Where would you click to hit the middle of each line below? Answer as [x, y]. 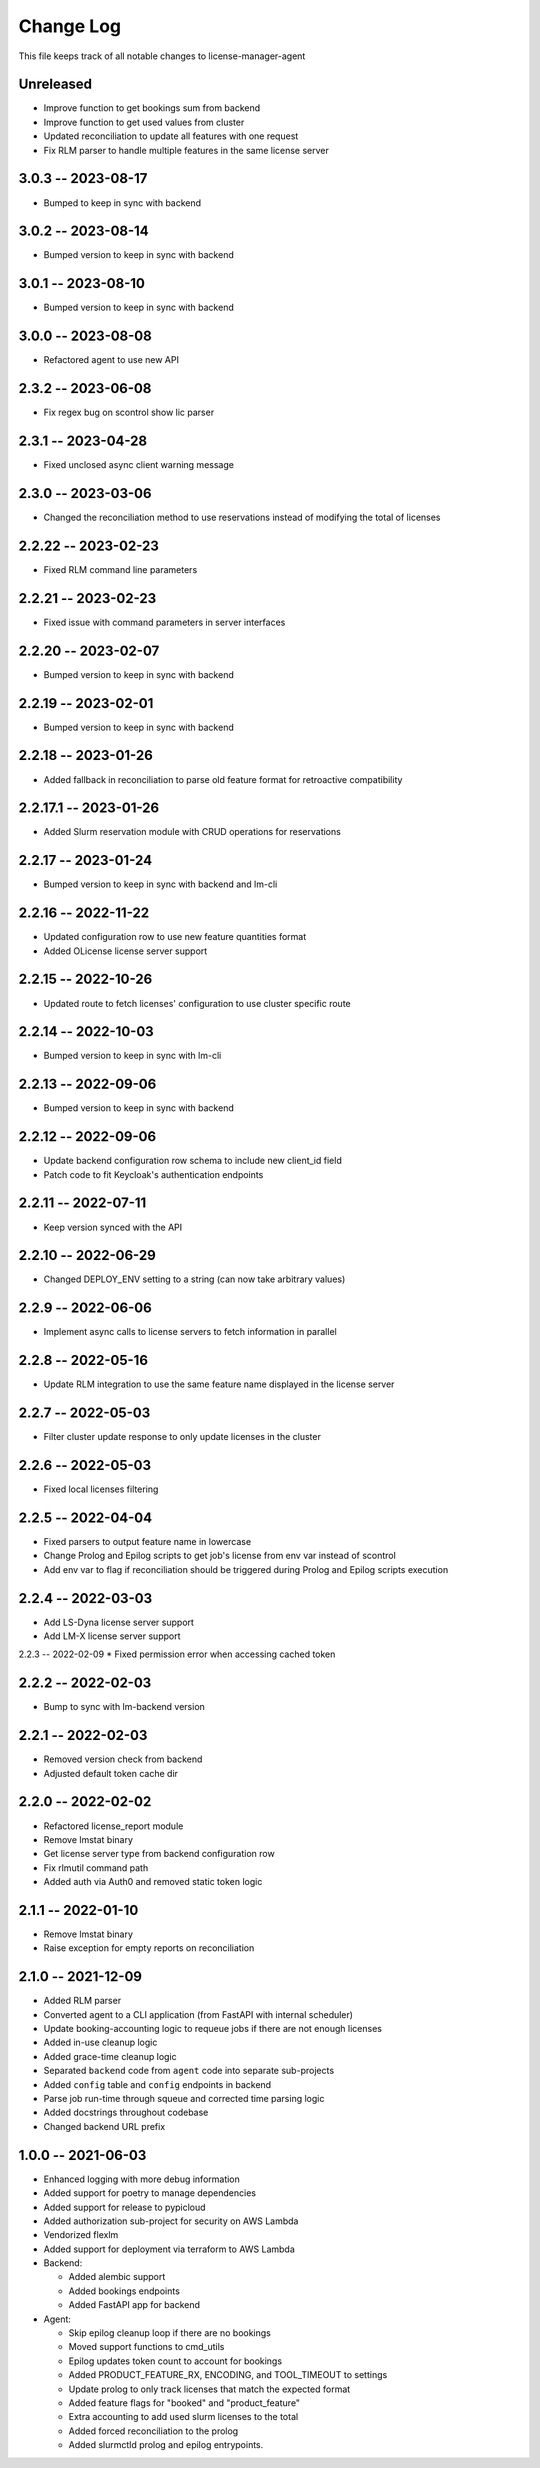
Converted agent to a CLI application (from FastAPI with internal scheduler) [198, 2014]
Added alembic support [117, 2277]
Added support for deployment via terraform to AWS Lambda [169, 2249]
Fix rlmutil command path [96, 1867]
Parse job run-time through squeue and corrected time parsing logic [184, 2099]
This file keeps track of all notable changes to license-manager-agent [162, 56]
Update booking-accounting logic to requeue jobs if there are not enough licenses [212, 2029]
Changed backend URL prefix [104, 2126]
